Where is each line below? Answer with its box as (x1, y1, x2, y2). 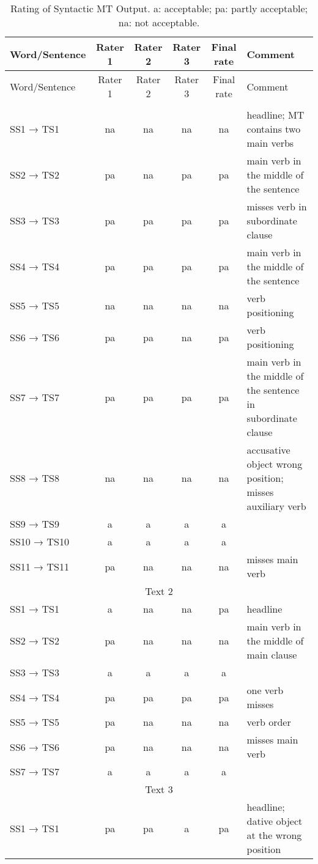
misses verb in (246, 199, 307, 213)
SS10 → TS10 (10, 534, 69, 548)
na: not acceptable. (118, 15, 200, 29)
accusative (246, 443, 290, 457)
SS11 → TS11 (10, 559, 69, 574)
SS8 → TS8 (10, 471, 59, 485)
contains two (246, 122, 301, 136)
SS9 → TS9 (10, 517, 59, 531)
